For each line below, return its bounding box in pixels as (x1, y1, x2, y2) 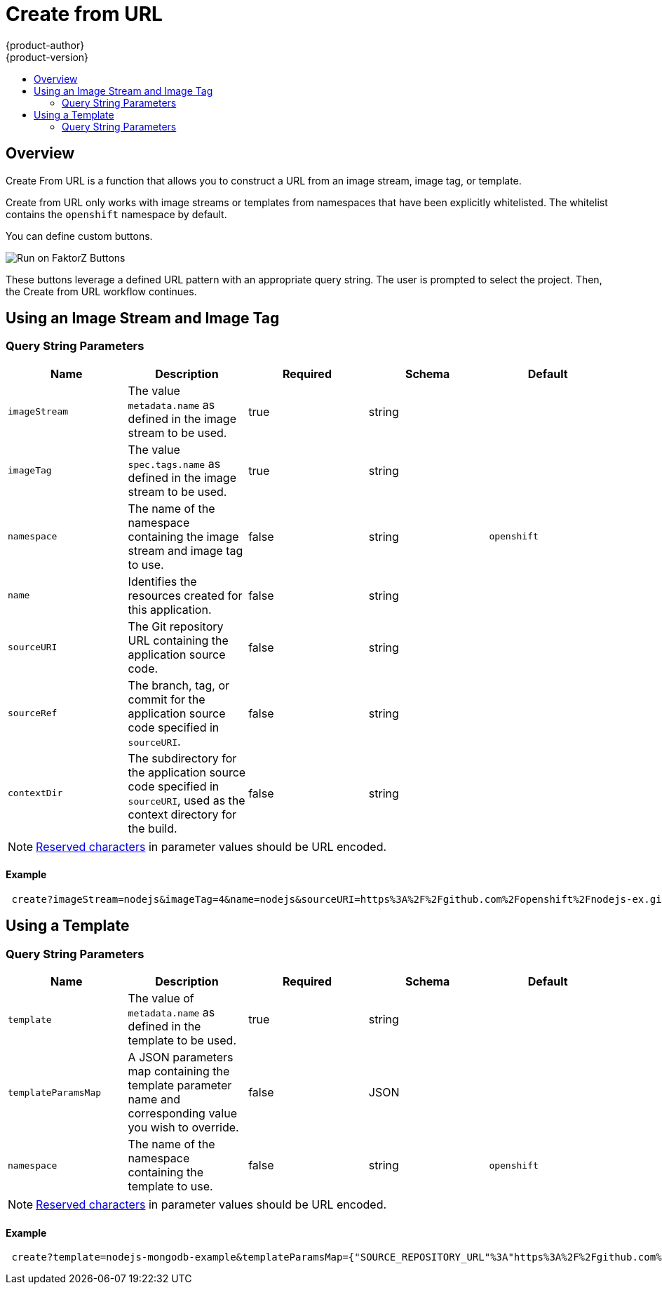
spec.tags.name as (128, 456, 221, 471)
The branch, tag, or (128, 678, 230, 692)
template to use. (128, 1179, 213, 1194)
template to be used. (128, 1033, 237, 1048)
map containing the (128, 1064, 230, 1079)
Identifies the (128, 574, 197, 589)
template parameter (128, 1078, 232, 1093)
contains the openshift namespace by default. (6, 208, 227, 220)
